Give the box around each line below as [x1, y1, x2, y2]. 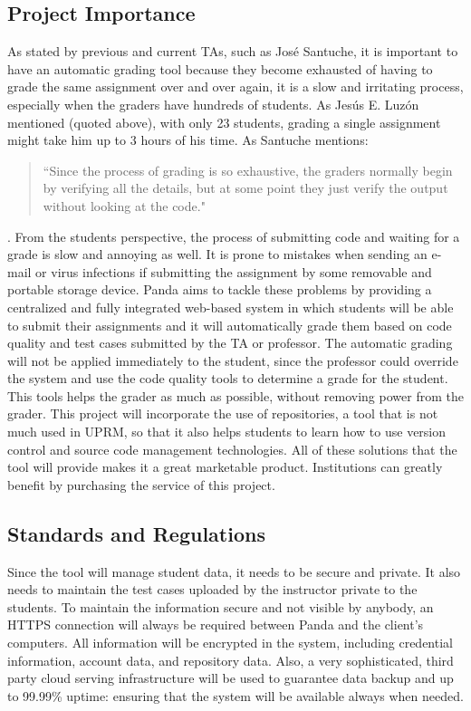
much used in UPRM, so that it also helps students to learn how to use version [7, 422, 447, 441]
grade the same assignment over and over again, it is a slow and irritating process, [7, 77, 464, 96]
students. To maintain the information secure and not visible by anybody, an [7, 597, 434, 616]
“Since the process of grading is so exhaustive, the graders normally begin [43, 160, 453, 179]
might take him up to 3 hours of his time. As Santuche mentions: [7, 130, 369, 149]
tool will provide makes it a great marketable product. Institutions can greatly [7, 457, 443, 476]
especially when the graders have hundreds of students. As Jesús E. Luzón [7, 94, 419, 113]
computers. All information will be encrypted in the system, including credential [7, 633, 453, 652]
